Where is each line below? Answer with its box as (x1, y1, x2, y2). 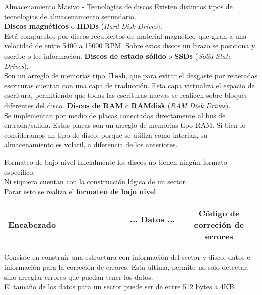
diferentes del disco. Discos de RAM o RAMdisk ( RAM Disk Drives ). (4, 100, 231, 110)
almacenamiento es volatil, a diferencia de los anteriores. (4, 139, 178, 150)
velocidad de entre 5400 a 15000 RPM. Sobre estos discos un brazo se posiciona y (4, 40, 255, 51)
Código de (198, 207, 240, 219)
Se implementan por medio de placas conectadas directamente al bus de (4, 110, 226, 120)
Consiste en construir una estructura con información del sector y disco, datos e (4, 252, 250, 262)
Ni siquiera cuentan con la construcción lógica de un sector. (4, 176, 187, 187)
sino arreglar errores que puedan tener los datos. (4, 271, 153, 282)
